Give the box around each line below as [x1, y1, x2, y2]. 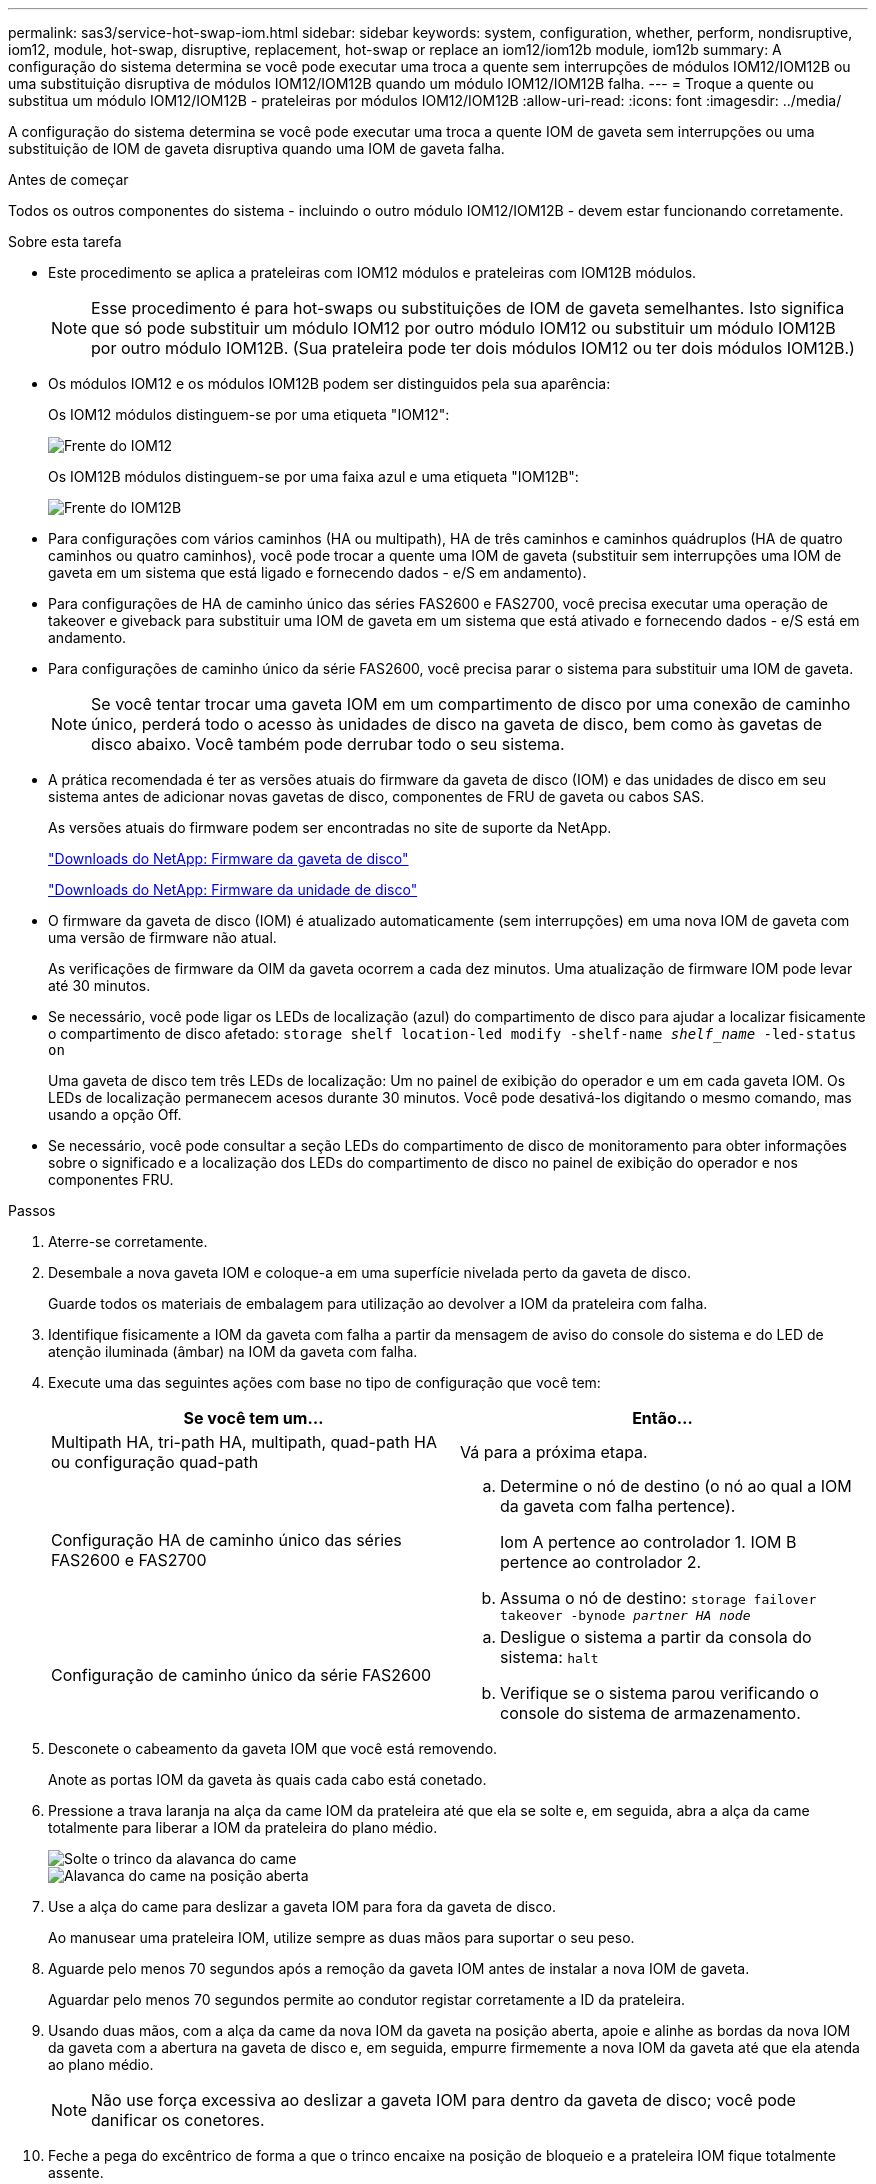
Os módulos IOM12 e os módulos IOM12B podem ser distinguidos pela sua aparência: [48, 375, 611, 392]
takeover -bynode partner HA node [500, 1608, 751, 1623]
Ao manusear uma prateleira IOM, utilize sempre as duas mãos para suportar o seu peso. [48, 1929, 635, 1946]
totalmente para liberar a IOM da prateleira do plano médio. [48, 1819, 438, 1836]
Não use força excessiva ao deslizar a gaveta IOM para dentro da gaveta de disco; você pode [91, 2090, 796, 2110]
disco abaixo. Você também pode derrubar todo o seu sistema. [91, 734, 565, 754]
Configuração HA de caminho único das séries [51, 1529, 402, 1550]
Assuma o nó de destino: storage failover [500, 1588, 817, 1608]
